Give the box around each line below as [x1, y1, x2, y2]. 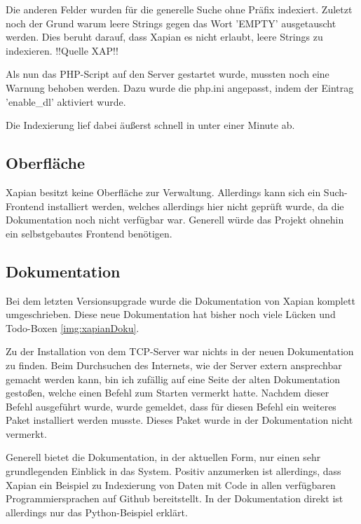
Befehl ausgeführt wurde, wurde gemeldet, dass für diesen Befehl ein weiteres [6, 399, 336, 413]
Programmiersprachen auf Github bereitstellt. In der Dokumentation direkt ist [6, 491, 343, 506]
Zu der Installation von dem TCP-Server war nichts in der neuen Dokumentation [6, 344, 354, 359]
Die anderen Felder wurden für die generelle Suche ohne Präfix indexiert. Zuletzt [6, 2, 353, 16]
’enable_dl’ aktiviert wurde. [6, 94, 126, 109]
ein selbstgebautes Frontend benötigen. [6, 226, 172, 240]
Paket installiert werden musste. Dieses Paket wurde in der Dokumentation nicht [6, 413, 353, 427]
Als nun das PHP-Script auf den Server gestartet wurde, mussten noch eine [6, 67, 329, 81]
